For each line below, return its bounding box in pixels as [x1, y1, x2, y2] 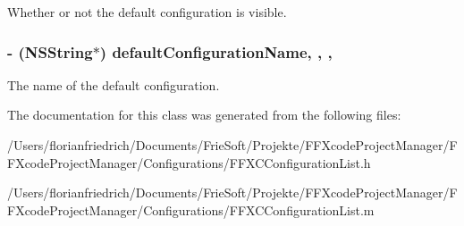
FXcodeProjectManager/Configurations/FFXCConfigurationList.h [7, 153, 371, 172]
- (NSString [7, 40, 93, 63]
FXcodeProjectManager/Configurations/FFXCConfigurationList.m [7, 200, 375, 219]
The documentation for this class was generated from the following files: [7, 105, 401, 124]
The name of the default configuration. [7, 75, 220, 94]
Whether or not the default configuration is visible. [7, 3, 287, 21]
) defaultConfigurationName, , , [99, 40, 333, 63]
